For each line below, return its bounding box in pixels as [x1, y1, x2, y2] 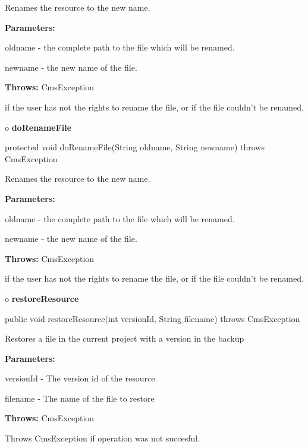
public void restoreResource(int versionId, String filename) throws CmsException [5, 312, 300, 324]
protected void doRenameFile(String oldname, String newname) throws [5, 141, 265, 153]
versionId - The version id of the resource [5, 372, 155, 384]
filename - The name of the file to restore [5, 392, 155, 404]
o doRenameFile [5, 121, 72, 133]
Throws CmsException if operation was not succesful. [5, 432, 200, 444]
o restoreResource [5, 292, 79, 304]
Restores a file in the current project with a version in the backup [5, 332, 244, 345]
